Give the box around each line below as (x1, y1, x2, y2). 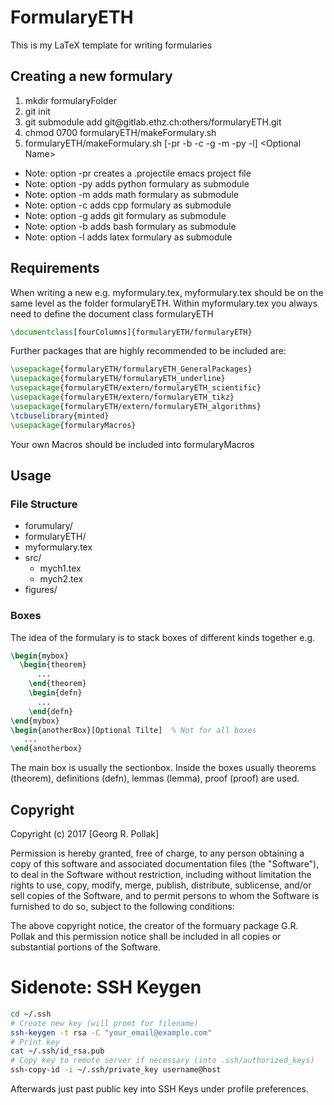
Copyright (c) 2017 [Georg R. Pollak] (10, 827, 160, 840)
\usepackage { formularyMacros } (10, 420, 137, 430)
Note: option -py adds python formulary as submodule (24, 177, 250, 190)
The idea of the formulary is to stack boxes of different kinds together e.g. (10, 631, 316, 643)
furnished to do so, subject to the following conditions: (10, 900, 235, 912)
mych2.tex (39, 573, 84, 585)
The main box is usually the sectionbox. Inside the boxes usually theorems (10, 762, 317, 774)
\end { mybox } (10, 716, 60, 726)
